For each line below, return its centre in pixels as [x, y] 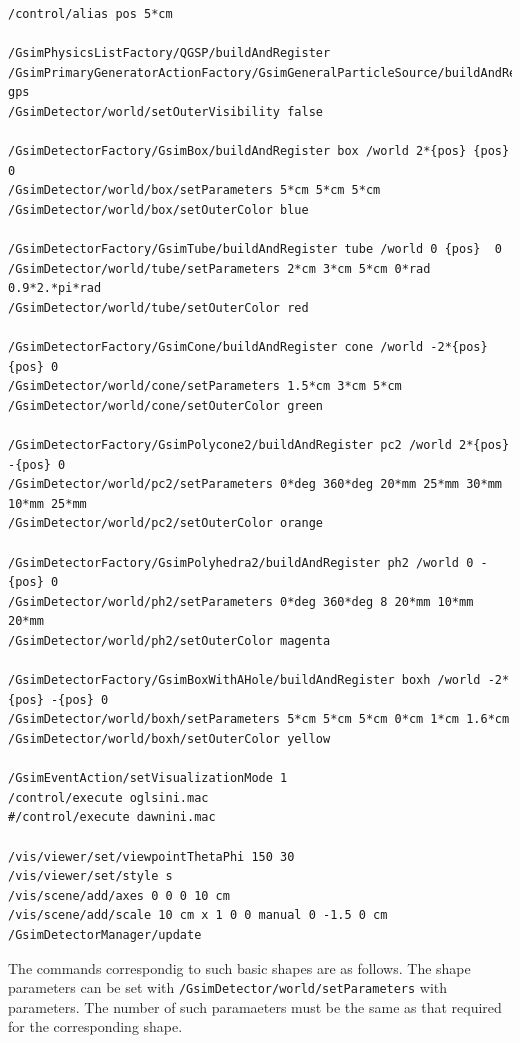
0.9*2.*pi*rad [55, 288]
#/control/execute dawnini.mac [112, 817]
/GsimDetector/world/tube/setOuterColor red [158, 307]
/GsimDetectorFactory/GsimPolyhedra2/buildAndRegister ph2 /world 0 [241, 562]
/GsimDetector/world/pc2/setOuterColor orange [165, 523]
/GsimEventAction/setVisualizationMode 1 [148, 778]
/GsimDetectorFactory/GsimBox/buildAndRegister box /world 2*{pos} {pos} [259, 151]
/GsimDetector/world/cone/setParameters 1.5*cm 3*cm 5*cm [205, 386]
